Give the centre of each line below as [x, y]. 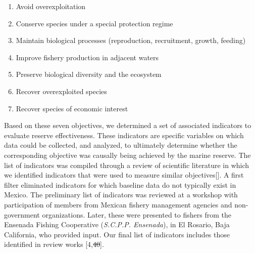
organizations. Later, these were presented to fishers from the [137, 214]
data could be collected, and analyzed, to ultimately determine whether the [121, 145]
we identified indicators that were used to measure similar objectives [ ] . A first [124, 175]
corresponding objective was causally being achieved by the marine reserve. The [127, 155]
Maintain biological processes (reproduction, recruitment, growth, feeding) [131, 40]
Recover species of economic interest [72, 108]
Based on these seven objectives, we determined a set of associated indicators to [128, 125]
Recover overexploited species [61, 91]
